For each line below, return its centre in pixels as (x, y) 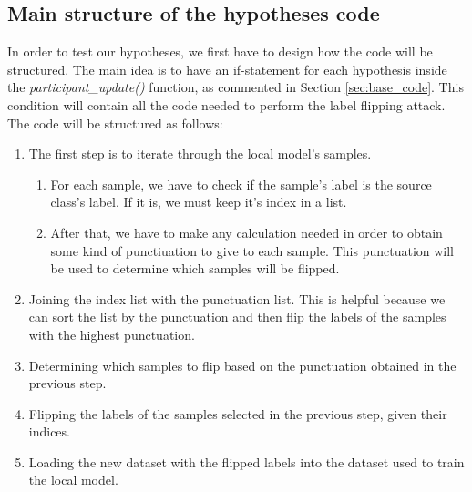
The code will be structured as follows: (115, 123)
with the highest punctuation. (112, 334)
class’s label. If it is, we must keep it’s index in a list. (199, 202)
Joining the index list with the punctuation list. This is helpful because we (237, 298)
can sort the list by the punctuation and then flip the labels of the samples (237, 317)
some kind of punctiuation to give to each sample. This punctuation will (252, 250)
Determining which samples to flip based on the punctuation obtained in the (242, 365)
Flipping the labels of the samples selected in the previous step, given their (238, 413)
